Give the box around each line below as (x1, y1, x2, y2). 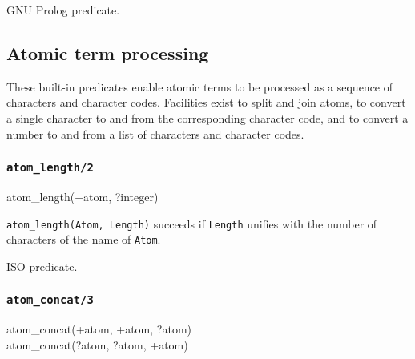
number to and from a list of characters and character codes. (6, 125, 304, 142)
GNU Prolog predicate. (6, 2, 120, 18)
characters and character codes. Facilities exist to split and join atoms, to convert (6, 94, 406, 111)
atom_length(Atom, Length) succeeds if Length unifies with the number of (6, 215, 377, 232)
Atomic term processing (6, 40, 209, 65)
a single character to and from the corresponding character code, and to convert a (6, 109, 409, 126)
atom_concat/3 (6, 293, 94, 307)
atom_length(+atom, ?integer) (6, 188, 159, 204)
